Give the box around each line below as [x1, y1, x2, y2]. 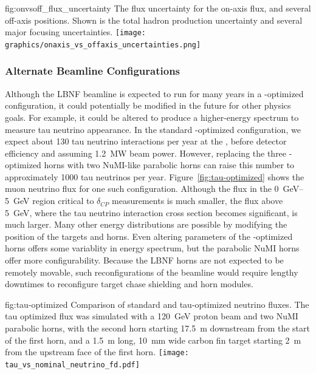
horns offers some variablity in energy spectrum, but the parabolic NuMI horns [5, 242, 300, 254]
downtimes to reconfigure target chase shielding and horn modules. [5, 277, 253, 290]
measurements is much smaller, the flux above [112, 194, 283, 207]
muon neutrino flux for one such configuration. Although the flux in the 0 [5, 182, 279, 195]
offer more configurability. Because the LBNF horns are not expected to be [5, 254, 284, 267]
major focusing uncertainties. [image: [5, 25, 146, 38]
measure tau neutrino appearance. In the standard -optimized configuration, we [5, 123, 301, 135]
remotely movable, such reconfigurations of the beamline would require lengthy [5, 265, 298, 278]
